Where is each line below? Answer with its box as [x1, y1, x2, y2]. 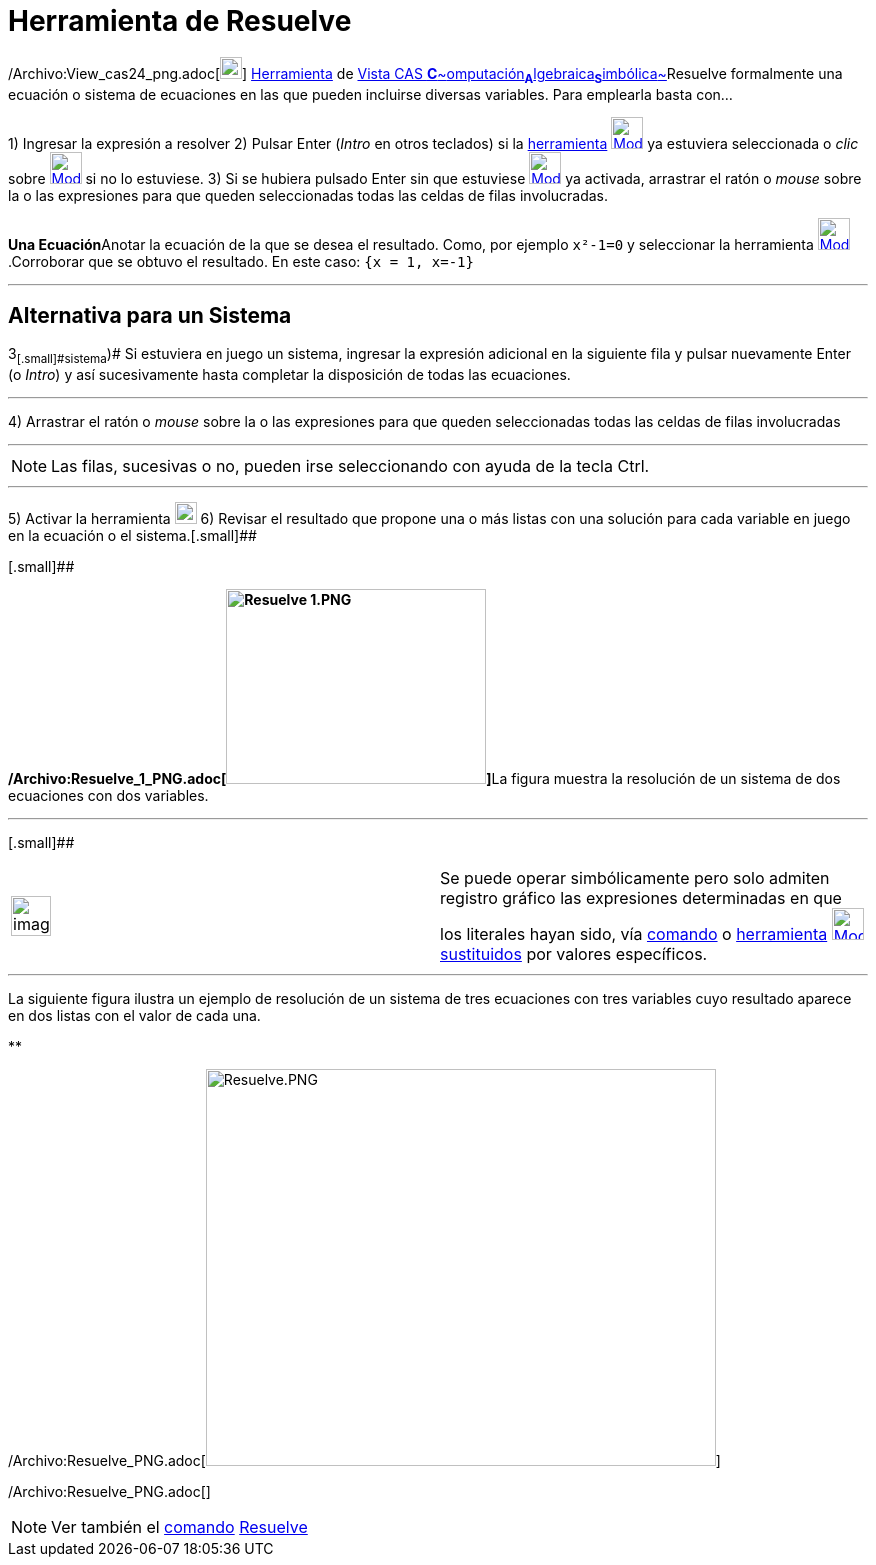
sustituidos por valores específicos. [440, 944, 708, 965]
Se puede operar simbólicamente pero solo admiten [440, 868, 830, 889]
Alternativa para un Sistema [8, 302, 292, 328]
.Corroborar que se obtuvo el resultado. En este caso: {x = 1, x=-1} [8, 252, 474, 270]
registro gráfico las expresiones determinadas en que [440, 888, 842, 909]
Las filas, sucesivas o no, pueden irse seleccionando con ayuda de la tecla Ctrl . [51, 456, 650, 477]
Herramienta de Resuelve [8, 4, 352, 38]
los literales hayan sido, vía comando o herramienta [440, 924, 828, 945]
